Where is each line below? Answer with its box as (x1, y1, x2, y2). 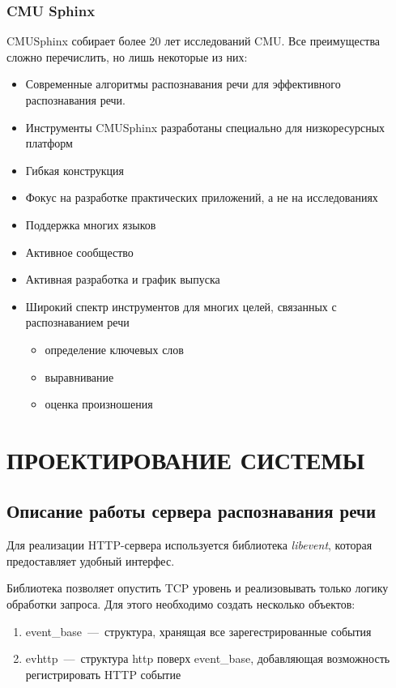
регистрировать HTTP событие (25, 665, 181, 682)
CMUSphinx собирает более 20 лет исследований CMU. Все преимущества (6, 32, 381, 49)
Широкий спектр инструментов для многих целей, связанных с (25, 297, 337, 314)
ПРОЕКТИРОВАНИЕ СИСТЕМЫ (6, 442, 365, 476)
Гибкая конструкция (25, 161, 125, 178)
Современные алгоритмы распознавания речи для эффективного (25, 75, 341, 92)
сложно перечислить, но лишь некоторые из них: (6, 48, 248, 65)
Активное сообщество (25, 243, 134, 260)
